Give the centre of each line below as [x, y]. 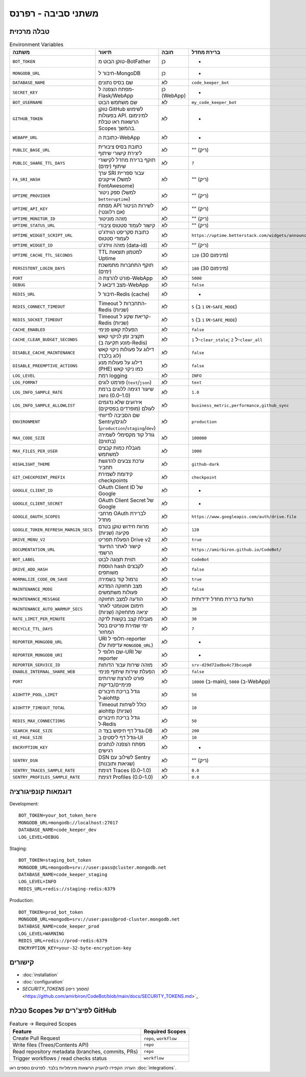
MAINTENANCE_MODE [33, 589]
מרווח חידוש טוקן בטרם [124, 527]
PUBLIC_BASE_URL [31, 150]
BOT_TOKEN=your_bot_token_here [58, 815]
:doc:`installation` [40, 975]
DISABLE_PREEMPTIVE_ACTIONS [45, 366]
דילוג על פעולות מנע [120, 363]
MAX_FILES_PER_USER [35, 451]
